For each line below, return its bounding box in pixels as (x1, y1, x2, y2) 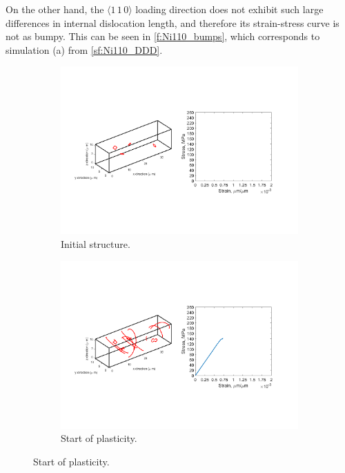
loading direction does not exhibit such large (135, 2, 324, 16)
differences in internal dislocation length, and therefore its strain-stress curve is (6, 15, 339, 30)
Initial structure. (61, 237, 130, 251)
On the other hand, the (6, 2, 104, 16)
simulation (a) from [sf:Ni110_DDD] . (6, 42, 163, 57)
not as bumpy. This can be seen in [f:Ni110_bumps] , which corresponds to (6, 29, 320, 44)
